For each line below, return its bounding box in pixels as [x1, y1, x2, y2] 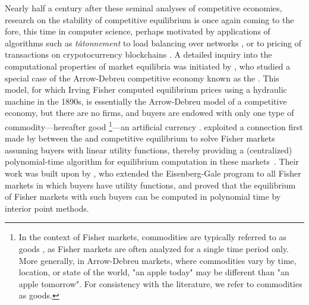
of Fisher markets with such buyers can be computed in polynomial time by [5, 190, 281, 203]
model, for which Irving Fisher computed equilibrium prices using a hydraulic [5, 83, 287, 96]
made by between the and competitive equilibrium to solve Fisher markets [5, 132, 275, 144]
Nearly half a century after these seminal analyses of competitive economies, [5, 2, 282, 14]
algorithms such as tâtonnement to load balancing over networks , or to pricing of [5, 36, 302, 49]
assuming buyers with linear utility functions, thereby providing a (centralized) [5, 143, 292, 156]
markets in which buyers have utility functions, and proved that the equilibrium [5, 178, 296, 191]
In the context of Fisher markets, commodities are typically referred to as [18, 231, 287, 243]
